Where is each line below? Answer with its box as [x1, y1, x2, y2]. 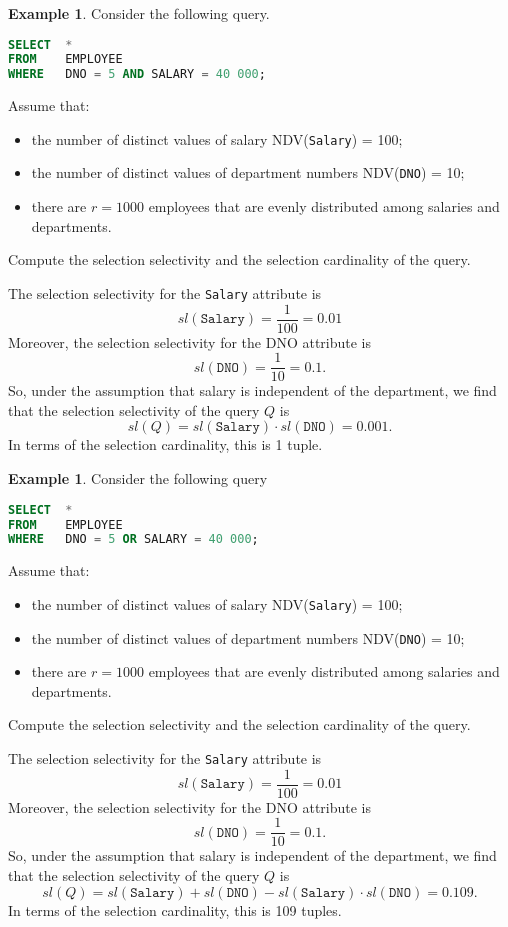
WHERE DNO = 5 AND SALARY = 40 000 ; [8, 67, 266, 82]
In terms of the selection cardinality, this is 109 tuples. [8, 899, 342, 920]
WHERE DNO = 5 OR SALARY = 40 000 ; [8, 532, 259, 547]
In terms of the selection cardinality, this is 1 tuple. [8, 434, 323, 455]
